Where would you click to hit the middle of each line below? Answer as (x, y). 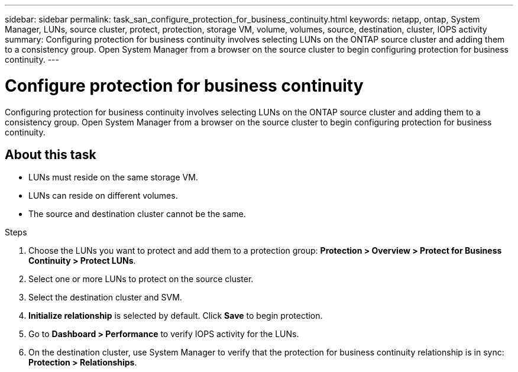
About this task (51, 154)
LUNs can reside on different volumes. (103, 196)
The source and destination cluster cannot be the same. (137, 214)
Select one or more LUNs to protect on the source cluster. (141, 279)
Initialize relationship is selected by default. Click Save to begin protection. (176, 316)
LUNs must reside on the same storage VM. (113, 177)
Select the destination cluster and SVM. (105, 297)
